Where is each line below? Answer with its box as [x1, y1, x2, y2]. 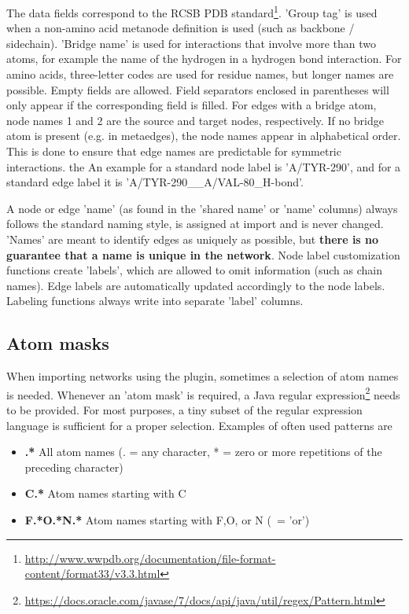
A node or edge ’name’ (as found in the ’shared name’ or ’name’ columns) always [6, 200, 398, 216]
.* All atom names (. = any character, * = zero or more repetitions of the [24, 443, 382, 460]
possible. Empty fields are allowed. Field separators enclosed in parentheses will [6, 81, 389, 97]
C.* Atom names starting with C [24, 485, 186, 502]
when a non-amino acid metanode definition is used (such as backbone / [6, 20, 355, 36]
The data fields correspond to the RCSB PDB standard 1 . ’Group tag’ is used [6, 2, 378, 20]
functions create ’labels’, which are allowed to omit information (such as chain [6, 262, 382, 278]
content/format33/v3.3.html [24, 565, 160, 582]
